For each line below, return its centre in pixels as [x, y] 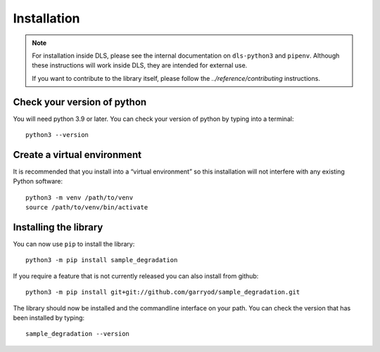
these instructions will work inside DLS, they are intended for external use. [140, 65]
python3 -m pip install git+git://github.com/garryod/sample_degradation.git [163, 292]
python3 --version [57, 135]
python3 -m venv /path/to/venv [80, 197]
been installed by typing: [49, 318]
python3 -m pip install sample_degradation [102, 260]
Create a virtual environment [77, 155]
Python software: [38, 181]
